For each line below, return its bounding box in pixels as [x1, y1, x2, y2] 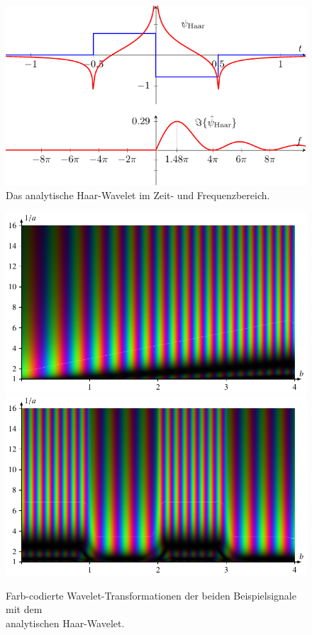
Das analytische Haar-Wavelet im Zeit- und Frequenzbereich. [6, 188, 270, 203]
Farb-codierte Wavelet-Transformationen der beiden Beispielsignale [6, 588, 296, 602]
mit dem [6, 602, 43, 617]
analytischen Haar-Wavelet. [6, 615, 125, 630]
